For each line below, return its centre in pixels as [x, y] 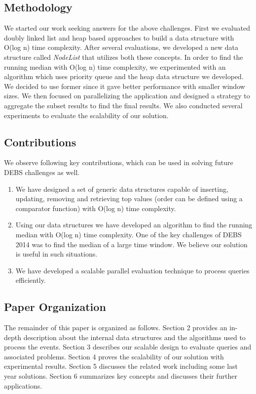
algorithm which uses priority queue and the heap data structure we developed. [124, 76]
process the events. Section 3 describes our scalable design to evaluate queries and [128, 347]
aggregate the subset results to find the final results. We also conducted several [123, 105]
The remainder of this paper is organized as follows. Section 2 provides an [116, 328]
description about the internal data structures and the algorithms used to [134, 337]
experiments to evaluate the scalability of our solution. [86, 115]
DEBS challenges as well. [42, 172]
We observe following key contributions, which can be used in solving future [119, 162]
